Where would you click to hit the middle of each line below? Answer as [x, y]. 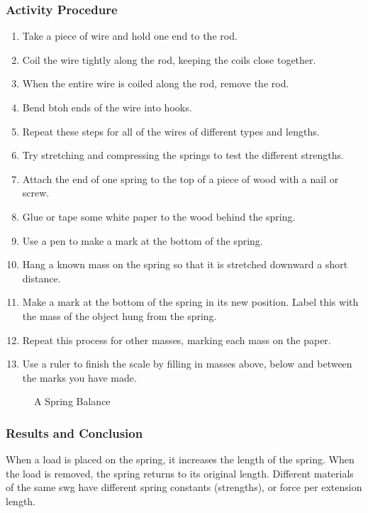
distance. [41, 278]
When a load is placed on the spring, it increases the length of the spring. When [180, 459]
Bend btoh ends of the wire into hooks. [107, 107]
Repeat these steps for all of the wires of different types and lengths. [171, 131]
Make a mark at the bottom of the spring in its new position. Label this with [190, 302]
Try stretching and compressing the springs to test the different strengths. [183, 155]
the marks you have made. [79, 377]
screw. [36, 193]
